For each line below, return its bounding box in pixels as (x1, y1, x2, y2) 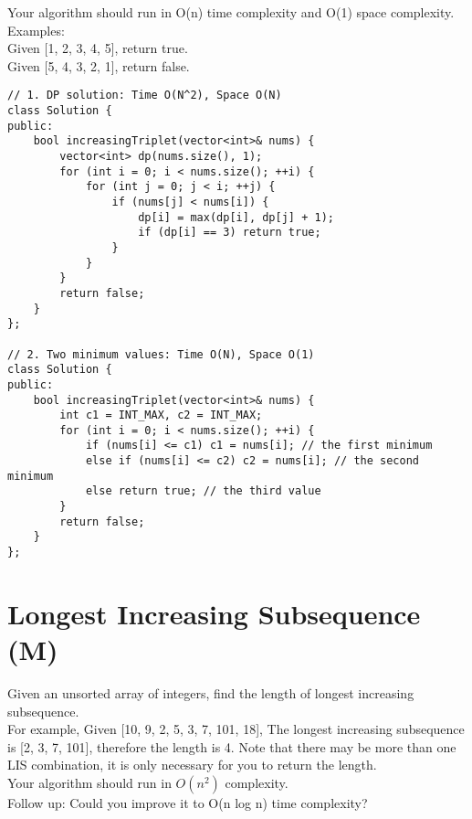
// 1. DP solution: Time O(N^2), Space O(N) (7, 89, 282, 102)
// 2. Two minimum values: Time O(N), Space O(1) (7, 347, 315, 361)
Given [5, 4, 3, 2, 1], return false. (7, 56, 190, 75)
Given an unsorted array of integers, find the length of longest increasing (7, 684, 414, 703)
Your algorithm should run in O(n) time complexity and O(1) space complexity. (7, 3, 455, 21)
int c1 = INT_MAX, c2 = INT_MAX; (59, 409, 263, 422)
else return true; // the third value (85, 484, 321, 498)
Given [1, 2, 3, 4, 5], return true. (7, 38, 188, 58)
